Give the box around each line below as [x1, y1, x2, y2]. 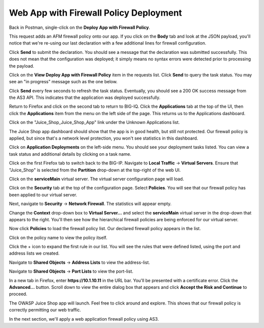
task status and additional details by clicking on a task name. [9, 151, 132, 157]
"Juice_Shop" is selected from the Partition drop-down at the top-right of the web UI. [9, 167, 181, 173]
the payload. [9, 63, 34, 69]
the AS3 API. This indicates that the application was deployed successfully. [9, 94, 161, 100]
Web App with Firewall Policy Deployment [9, 7, 182, 18]
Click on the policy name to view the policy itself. [9, 234, 108, 240]
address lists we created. [9, 250, 60, 257]
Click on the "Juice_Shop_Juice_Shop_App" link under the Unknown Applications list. [9, 119, 180, 125]
